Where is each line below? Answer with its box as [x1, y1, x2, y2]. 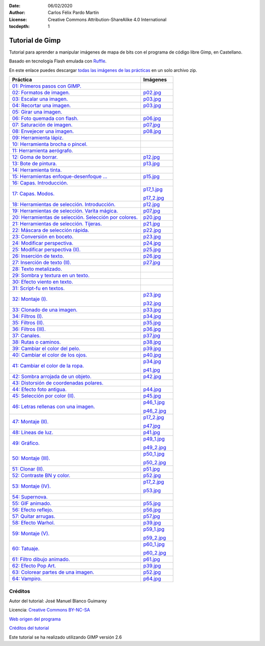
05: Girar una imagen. [12, 109, 62, 116]
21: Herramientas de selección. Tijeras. [12, 220, 102, 227]
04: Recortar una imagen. [12, 102, 71, 109]
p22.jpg [143, 227, 161, 234]
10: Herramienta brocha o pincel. [12, 141, 88, 147]
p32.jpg [143, 300, 161, 307]
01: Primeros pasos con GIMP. [12, 83, 81, 89]
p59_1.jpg [143, 526, 164, 533]
